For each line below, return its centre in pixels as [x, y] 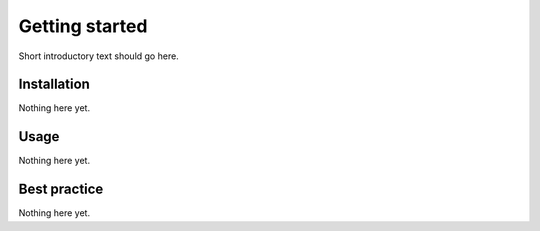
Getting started [83, 26]
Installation [54, 84]
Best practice [61, 189]
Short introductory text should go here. [98, 56]
